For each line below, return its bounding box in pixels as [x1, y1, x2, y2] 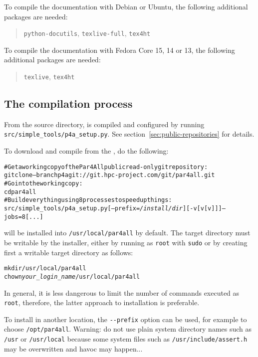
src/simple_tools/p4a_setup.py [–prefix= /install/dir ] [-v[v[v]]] [4, 205, 222, 212]
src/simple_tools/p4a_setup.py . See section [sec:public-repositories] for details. [4, 129, 255, 139]
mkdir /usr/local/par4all [4, 265, 86, 272]
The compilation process [4, 96, 133, 111]
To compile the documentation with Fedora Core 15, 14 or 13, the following [4, 44, 235, 55]
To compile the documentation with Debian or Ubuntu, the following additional [4, 1, 248, 11]
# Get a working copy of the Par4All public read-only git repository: [4, 163, 208, 171]
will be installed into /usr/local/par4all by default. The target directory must [4, 227, 251, 238]
